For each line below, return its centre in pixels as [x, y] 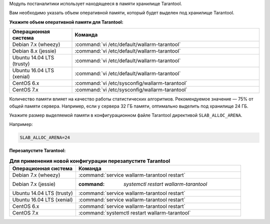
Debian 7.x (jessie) [34, 184]
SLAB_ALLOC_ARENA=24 [45, 138]
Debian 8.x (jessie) [34, 51]
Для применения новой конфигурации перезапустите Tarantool [90, 161]
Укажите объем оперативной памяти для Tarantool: [66, 22]
